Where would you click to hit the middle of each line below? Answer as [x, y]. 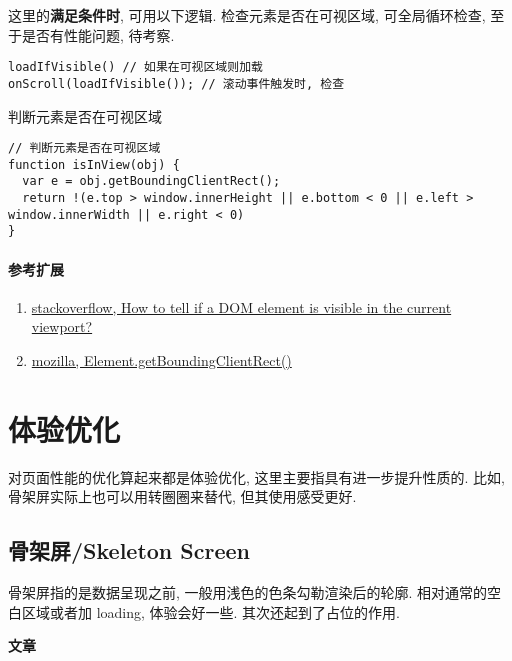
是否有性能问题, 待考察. [98, 34]
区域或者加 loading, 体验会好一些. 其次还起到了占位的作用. [211, 611]
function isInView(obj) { [94, 164]
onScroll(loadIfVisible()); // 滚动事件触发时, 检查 [176, 83]
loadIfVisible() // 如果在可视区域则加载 [135, 67]
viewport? [62, 326]
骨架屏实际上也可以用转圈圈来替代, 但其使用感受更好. [182, 496]
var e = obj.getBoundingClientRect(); [151, 181]
